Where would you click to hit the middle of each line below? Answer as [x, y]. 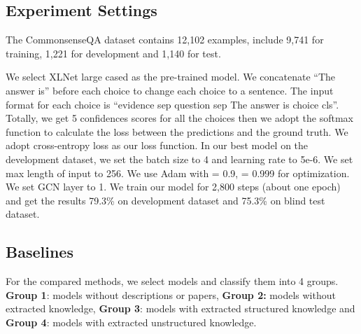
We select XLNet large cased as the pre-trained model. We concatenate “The [171, 77]
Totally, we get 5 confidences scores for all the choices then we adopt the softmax [179, 118]
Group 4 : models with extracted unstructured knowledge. [131, 322]
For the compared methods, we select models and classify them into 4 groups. [172, 281]
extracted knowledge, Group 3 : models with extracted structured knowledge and [180, 308]
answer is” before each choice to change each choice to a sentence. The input [170, 90]
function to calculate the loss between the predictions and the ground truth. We [177, 131]
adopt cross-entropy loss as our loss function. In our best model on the [157, 145]
